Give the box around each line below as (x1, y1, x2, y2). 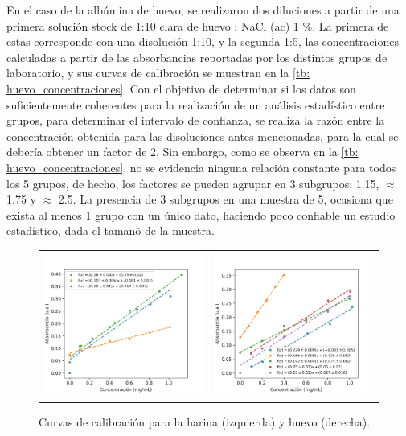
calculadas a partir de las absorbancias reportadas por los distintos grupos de (6, 48, 388, 65)
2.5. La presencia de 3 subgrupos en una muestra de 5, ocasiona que (58, 191, 393, 208)
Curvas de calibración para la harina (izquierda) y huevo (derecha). (39, 413, 371, 430)
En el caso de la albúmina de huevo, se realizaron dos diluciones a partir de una (6, 2, 400, 18)
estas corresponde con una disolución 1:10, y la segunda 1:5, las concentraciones (6, 33, 399, 50)
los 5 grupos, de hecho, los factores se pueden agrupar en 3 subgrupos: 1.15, (6, 175, 379, 191)
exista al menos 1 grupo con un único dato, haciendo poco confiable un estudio (6, 206, 396, 223)
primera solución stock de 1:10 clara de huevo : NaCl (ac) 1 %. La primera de (6, 17, 389, 34)
